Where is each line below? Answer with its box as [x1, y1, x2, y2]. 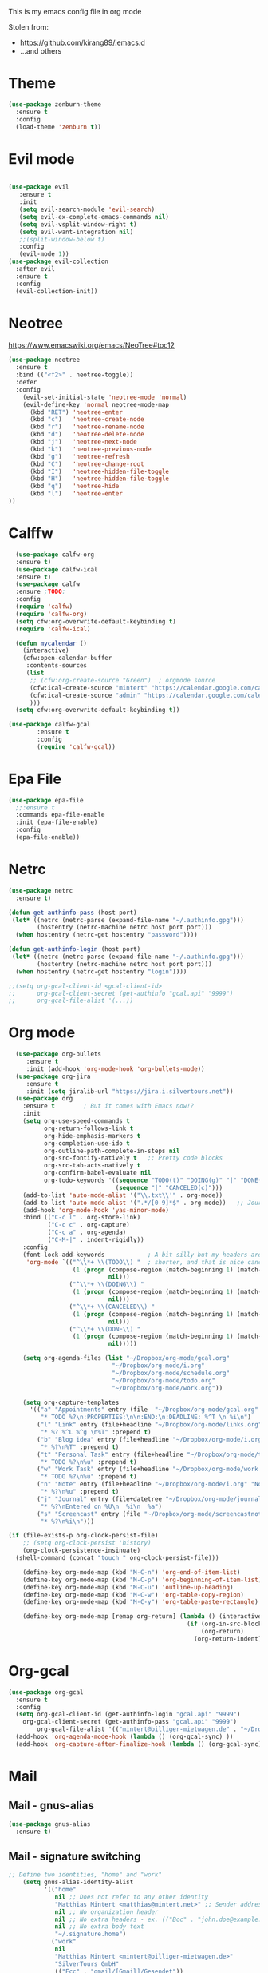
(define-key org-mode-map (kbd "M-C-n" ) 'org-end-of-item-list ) [22, 1568, 241, 1577]
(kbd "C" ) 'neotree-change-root [29, 459, 145, 468]
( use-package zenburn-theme [8, 100, 102, 109]
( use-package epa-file [8, 796, 84, 804]
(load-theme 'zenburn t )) [15, 123, 102, 131]
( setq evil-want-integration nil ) [18, 228, 134, 236]
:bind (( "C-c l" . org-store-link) [22, 1214, 141, 1222]
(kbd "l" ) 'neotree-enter [29, 490, 124, 498]
